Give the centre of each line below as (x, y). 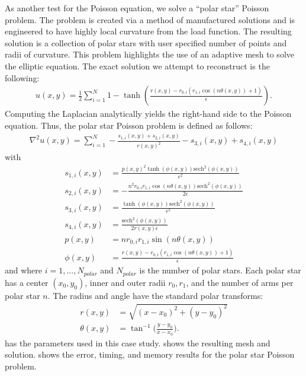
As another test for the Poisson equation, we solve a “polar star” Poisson (137, 8)
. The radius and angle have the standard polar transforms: (155, 295)
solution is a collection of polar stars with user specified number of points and (146, 42)
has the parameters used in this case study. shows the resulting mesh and (138, 342)
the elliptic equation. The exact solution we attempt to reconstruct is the (137, 66)
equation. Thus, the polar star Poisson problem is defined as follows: (129, 125)
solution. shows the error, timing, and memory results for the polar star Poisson (150, 354)
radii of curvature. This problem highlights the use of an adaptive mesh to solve (149, 54)
